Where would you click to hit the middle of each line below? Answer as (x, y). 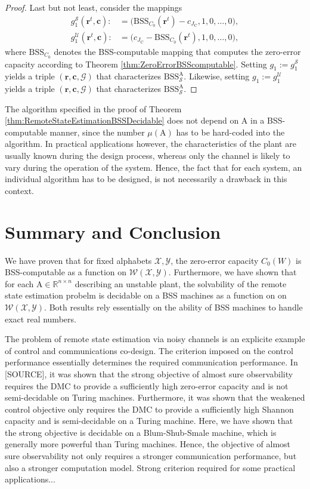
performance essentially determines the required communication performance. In (151, 362)
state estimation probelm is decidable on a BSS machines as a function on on (146, 295)
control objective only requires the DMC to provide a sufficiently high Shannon (149, 409)
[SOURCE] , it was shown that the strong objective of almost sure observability (149, 373)
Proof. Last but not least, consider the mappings (94, 7)
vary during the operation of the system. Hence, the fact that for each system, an (154, 167)
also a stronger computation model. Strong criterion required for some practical (150, 467)
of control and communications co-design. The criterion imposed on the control (149, 350)
